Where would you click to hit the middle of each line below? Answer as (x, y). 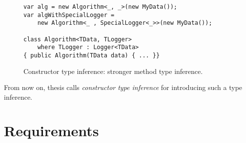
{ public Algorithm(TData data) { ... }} (92, 55)
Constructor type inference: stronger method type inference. (113, 71)
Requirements (51, 130)
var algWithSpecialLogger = (69, 15)
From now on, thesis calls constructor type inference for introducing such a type (123, 87)
